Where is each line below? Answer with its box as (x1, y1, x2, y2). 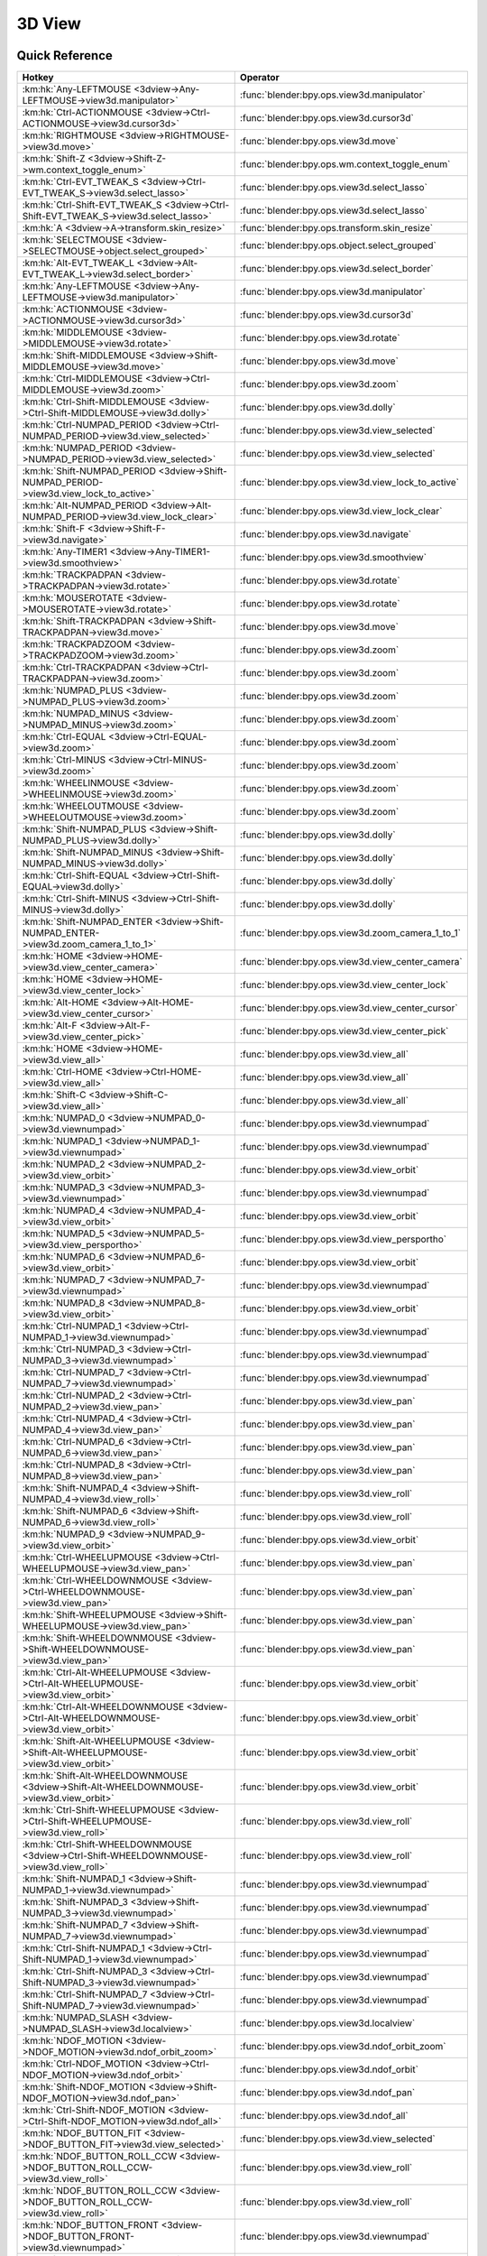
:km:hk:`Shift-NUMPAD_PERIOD (22, 465, 157, 477)
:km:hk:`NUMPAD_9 (22, 1528, 106, 1540)
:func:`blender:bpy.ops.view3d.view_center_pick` (239, 1025, 449, 1038)
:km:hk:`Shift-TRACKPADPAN (22, 615, 146, 627)
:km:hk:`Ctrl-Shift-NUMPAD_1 (22, 1942, 145, 1955)
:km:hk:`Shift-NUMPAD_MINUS (22, 846, 153, 859)
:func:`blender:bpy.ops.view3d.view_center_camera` (239, 956, 464, 968)
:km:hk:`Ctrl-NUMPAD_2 (22, 1390, 125, 1402)
